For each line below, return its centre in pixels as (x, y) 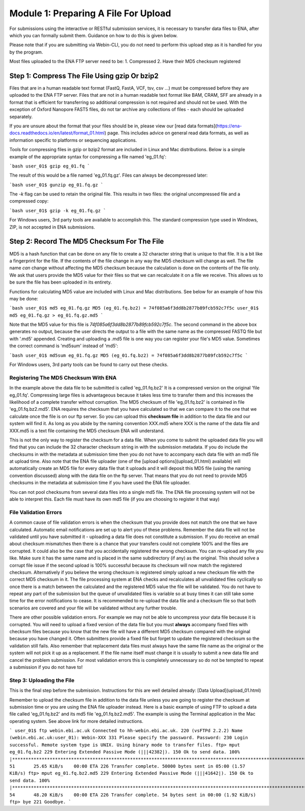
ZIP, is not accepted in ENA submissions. (52, 227)
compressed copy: (29, 201)
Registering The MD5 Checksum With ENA (63, 378)
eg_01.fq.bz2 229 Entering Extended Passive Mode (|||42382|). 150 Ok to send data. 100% (125, 752)
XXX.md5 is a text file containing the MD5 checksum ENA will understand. (87, 431)
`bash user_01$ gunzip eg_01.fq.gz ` (56, 185)
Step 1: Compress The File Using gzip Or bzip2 (84, 76)
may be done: (24, 298)
